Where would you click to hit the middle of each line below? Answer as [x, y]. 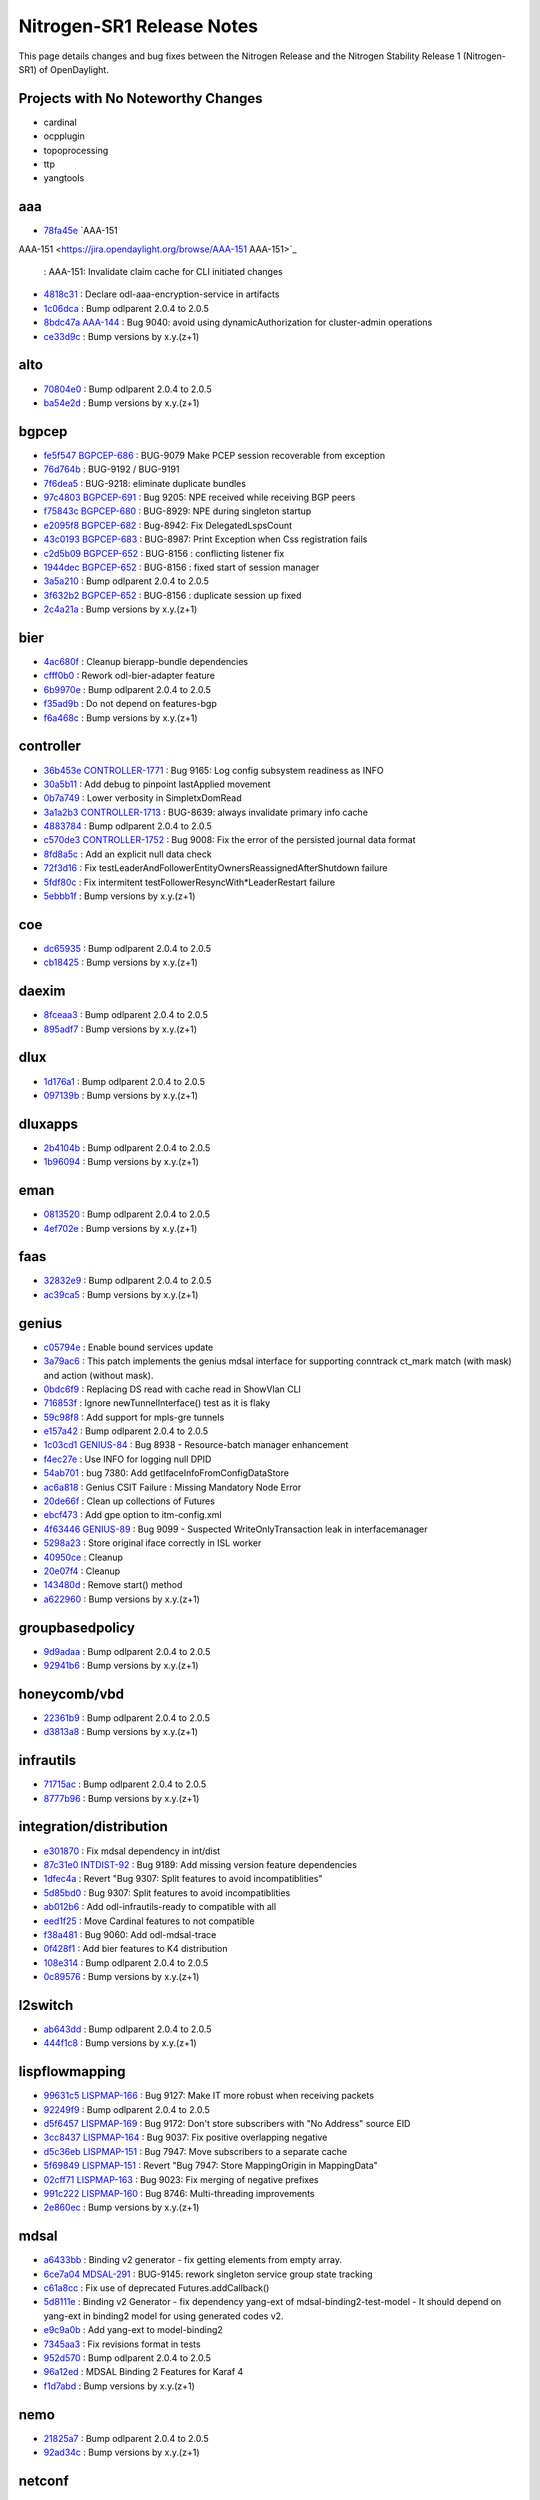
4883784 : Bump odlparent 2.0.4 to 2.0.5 [127, 826]
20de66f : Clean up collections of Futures [129, 1501]
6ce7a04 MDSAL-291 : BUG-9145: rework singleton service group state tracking [208, 2274]
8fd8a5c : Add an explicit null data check [127, 854]
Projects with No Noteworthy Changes [141, 98]
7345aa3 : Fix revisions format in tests [122, 2344]
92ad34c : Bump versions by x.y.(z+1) [121, 2452]
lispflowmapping [72, 2071]
